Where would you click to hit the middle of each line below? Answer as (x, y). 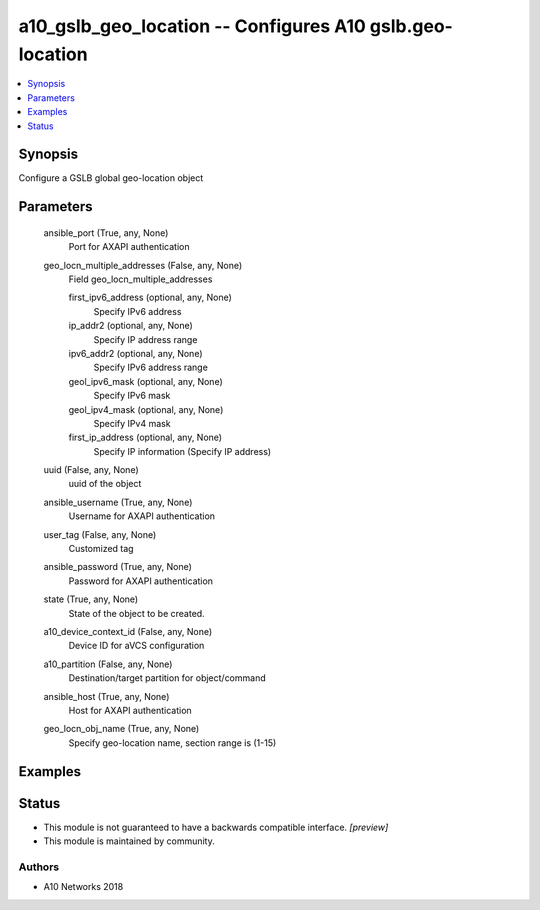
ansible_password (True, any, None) (117, 567)
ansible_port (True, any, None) (106, 232)
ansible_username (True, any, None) (118, 502)
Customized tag (101, 549)
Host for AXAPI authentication (130, 710)
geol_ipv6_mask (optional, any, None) (146, 381)
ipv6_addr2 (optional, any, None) (135, 353)
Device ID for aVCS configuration (136, 646)
